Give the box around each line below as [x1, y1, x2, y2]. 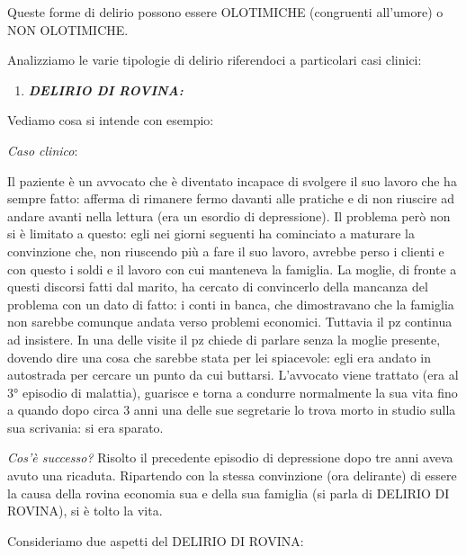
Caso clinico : [7, 140, 78, 159]
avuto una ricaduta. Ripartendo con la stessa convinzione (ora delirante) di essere [7, 466, 457, 485]
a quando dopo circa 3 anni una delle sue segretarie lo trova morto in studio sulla [7, 400, 456, 419]
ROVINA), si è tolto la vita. [7, 501, 163, 520]
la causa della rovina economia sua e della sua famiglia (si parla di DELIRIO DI [7, 483, 450, 502]
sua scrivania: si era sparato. [7, 417, 164, 436]
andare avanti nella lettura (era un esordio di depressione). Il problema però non [7, 206, 451, 225]
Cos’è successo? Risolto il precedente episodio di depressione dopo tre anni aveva [7, 448, 453, 467]
